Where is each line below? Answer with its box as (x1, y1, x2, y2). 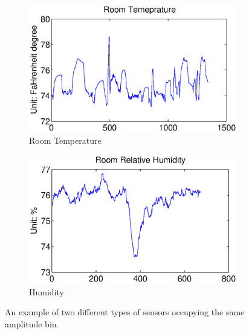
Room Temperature (29, 134, 102, 147)
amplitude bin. (5, 317, 59, 330)
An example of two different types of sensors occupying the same (5, 306, 245, 318)
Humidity (29, 285, 64, 298)
